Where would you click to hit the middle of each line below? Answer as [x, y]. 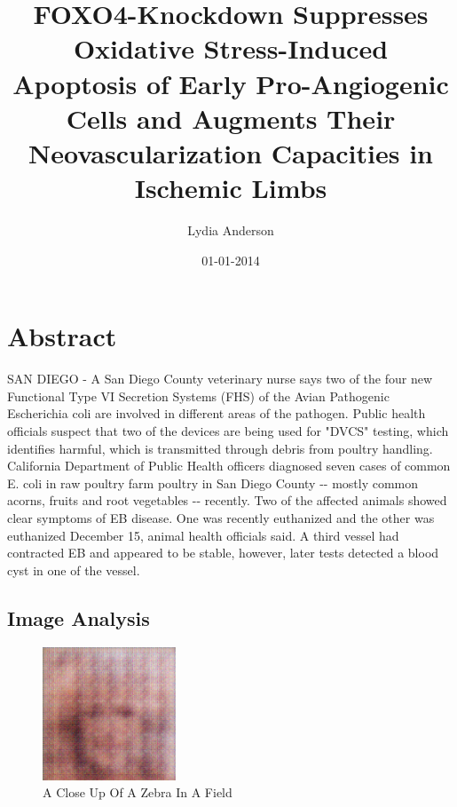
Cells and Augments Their [231, 118]
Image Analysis [79, 617]
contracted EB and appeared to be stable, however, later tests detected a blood [223, 553]
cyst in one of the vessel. [74, 570]
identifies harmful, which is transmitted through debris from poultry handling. [220, 448]
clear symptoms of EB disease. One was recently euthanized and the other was [221, 517]
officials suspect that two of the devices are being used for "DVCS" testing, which [228, 430]
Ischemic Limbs [231, 188]
